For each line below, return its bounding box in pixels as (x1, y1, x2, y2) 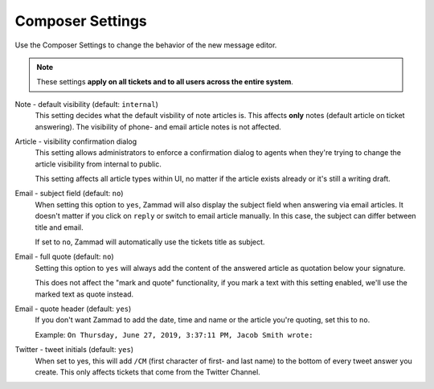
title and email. (35, 222, 84, 232)
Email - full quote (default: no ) (14, 252, 114, 261)
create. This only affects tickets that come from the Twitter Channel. (35, 366, 260, 377)
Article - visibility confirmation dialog (14, 137, 137, 146)
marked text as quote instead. (35, 289, 134, 299)
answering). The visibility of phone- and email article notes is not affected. (35, 121, 281, 132)
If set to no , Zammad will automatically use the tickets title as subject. (35, 237, 265, 247)
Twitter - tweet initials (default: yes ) (14, 345, 134, 354)
